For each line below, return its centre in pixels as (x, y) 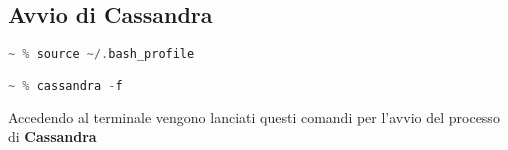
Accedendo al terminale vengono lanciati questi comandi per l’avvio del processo (254, 116)
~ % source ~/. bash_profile (101, 54)
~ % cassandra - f (65, 85)
